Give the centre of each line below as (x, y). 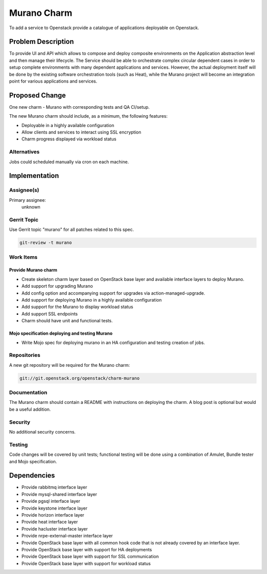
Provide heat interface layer (50, 522)
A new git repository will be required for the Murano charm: (70, 365)
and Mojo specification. (33, 461)
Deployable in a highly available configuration (68, 125)
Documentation (28, 393)
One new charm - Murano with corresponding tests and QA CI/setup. (79, 107)
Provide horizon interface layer (53, 515)
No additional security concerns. (43, 432)
